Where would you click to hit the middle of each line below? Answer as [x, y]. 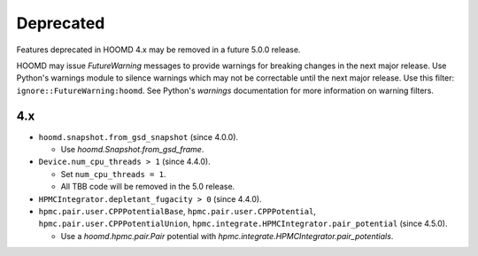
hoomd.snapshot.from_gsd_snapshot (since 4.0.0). [139, 136]
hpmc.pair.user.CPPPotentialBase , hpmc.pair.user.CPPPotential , [177, 211]
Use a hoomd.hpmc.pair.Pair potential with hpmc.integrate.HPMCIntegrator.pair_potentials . [227, 236]
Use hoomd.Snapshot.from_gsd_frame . [132, 150]
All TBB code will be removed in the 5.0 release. [148, 187]
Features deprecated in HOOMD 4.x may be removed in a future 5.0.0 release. [158, 50]
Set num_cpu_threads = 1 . [113, 174]
